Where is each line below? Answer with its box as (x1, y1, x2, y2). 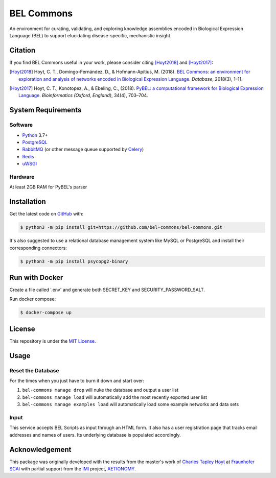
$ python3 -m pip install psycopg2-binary (20, 258, 128, 264)
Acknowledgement (9, 445, 72, 454)
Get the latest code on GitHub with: (9, 211, 84, 217)
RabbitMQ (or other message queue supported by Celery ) (22, 146, 144, 153)
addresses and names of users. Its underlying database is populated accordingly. (9, 432, 181, 438)
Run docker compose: (9, 296, 56, 302)
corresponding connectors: (9, 245, 67, 251)
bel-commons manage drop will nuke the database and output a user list (22, 387, 179, 393)
